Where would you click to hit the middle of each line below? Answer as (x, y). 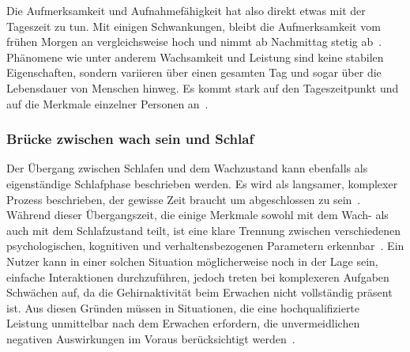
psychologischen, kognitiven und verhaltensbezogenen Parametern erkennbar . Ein (205, 246)
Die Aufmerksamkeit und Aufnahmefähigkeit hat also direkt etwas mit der (186, 10)
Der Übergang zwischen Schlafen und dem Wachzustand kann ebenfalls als (187, 168)
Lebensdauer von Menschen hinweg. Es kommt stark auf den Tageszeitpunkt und (203, 87)
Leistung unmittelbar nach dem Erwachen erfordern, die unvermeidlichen (183, 323)
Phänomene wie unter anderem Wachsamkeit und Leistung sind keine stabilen (195, 57)
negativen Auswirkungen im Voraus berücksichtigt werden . (151, 338)
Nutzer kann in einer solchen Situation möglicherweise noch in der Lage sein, (192, 261)
